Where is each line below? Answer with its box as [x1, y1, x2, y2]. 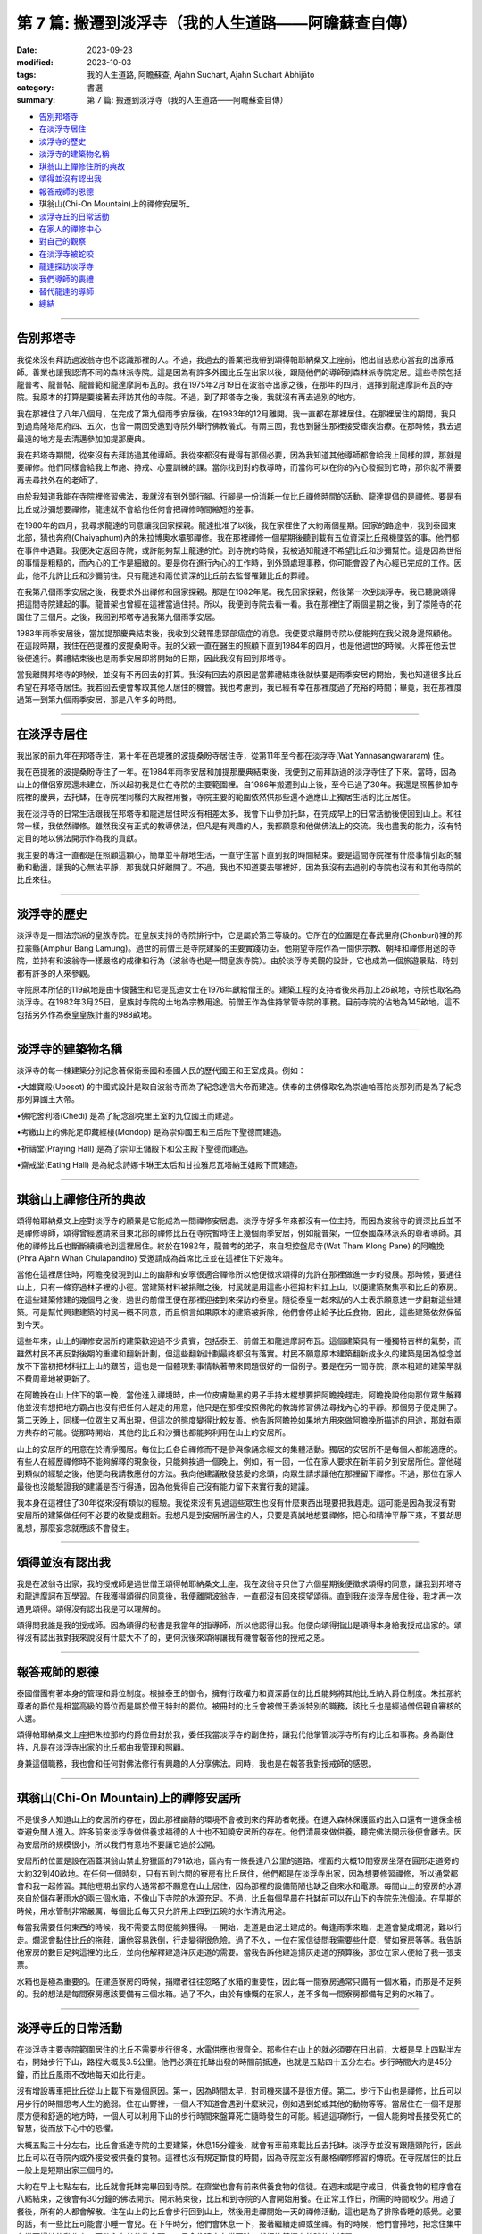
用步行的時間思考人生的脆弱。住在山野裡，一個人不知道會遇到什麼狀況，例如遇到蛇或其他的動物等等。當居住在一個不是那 [16, 2098, 462, 2109]
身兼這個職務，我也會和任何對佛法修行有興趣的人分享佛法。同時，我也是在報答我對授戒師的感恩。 [16, 1759, 377, 1769]
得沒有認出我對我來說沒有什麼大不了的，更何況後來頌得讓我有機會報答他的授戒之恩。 [16, 1632, 329, 1643]
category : [16, 81, 54, 93]
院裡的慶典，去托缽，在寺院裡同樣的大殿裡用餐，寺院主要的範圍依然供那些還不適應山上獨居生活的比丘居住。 [16, 792, 415, 802]
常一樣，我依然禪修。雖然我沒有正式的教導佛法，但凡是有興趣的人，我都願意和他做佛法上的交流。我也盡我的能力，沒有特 [16, 820, 462, 831]
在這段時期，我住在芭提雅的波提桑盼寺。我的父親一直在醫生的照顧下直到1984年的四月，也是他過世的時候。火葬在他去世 [16, 640, 457, 651]
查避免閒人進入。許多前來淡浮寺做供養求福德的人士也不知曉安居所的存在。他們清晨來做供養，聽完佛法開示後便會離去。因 [16, 1827, 462, 1837]
